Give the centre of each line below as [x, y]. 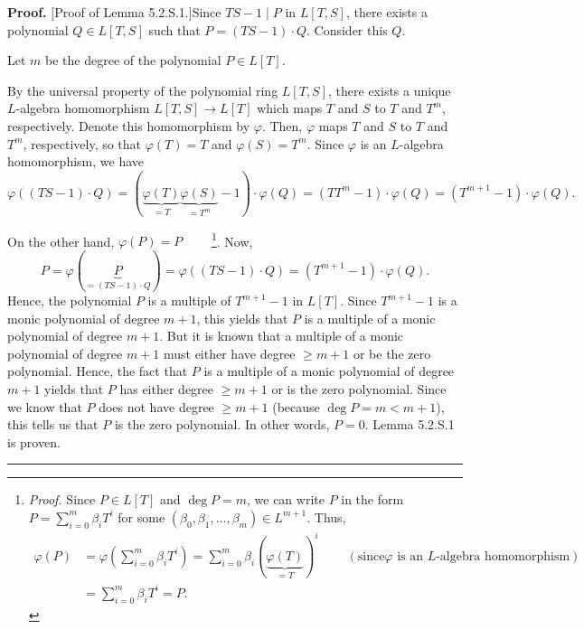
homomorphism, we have [75, 161]
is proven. [34, 441]
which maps [290, 108]
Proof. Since [62, 499]
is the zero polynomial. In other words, [222, 424]
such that [174, 29]
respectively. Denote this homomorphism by [129, 125]
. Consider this [347, 29]
